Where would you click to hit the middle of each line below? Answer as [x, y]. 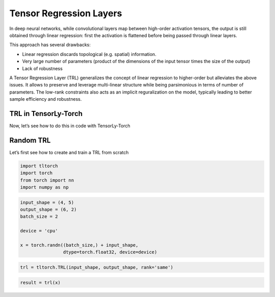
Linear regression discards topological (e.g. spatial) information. [89, 54]
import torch [36, 173]
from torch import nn [47, 180]
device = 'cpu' [39, 231]
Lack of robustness [43, 68]
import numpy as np [44, 187]
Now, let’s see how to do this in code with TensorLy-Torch [70, 126]
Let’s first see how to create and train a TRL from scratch [69, 152]
